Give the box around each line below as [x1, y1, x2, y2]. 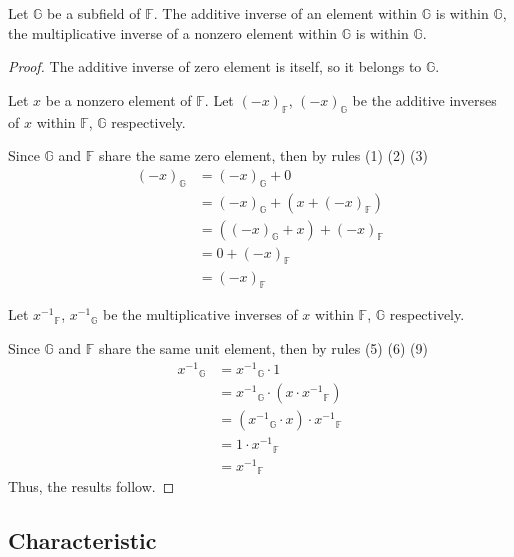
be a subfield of [47, 3, 141, 23]
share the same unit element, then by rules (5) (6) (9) [99, 337, 428, 358]
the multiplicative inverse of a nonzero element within [8, 22, 338, 43]
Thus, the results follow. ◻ [8, 476, 175, 497]
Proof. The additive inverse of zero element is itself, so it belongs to [8, 56, 422, 77]
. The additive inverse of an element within [153, 3, 418, 23]
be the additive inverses [352, 89, 497, 110]
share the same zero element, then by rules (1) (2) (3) [99, 145, 428, 166]
